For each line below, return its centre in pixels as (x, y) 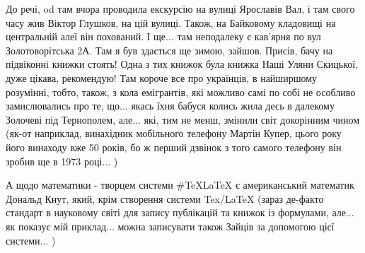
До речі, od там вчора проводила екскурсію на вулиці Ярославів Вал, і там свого (180, 8)
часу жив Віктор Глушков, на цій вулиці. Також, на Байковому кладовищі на (171, 22)
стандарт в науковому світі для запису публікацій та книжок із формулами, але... (180, 212)
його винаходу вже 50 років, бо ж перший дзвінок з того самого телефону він (174, 147)
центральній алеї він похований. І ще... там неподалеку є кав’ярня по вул (163, 36)
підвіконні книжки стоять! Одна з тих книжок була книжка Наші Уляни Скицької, (182, 64)
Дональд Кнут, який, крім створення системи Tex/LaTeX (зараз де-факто (165, 198)
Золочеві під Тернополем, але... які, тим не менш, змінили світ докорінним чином (183, 119)
